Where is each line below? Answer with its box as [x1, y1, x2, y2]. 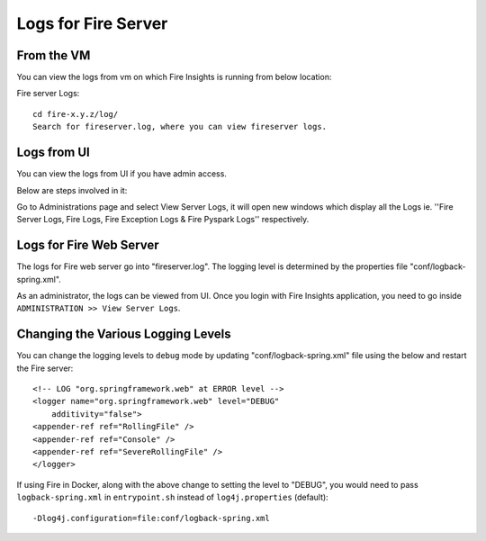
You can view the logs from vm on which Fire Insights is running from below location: [16, 72, 332, 83]
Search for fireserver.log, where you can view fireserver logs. [32, 122, 328, 132]
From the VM [16, 48, 91, 63]
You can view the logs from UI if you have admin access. [16, 168, 227, 179]
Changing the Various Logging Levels [16, 327, 231, 342]
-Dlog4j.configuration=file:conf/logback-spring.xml [32, 513, 270, 523]
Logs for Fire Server [16, 14, 168, 33]
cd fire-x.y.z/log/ [32, 109, 119, 119]
